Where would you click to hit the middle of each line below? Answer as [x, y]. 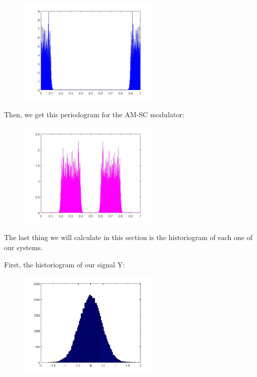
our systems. [23, 247]
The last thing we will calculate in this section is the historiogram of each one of [128, 237]
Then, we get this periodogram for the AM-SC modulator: [94, 114]
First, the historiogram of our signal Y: [64, 264]
